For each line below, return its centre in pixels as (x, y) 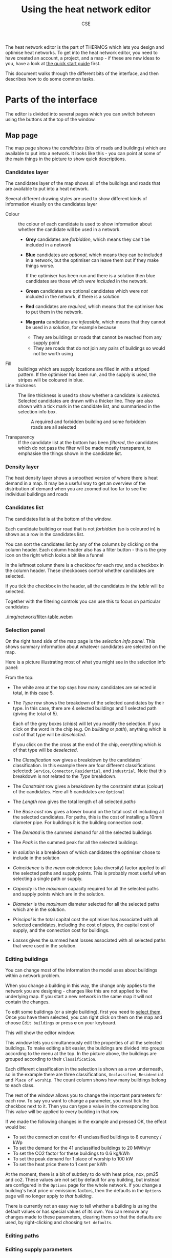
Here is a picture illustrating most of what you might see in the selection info (85, 662)
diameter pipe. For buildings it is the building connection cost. (78, 822)
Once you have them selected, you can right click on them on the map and (84, 1017)
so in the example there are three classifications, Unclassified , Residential (85, 1075)
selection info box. (38, 411)
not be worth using (53, 353)
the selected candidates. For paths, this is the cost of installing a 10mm (88, 817)
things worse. (40, 265)
